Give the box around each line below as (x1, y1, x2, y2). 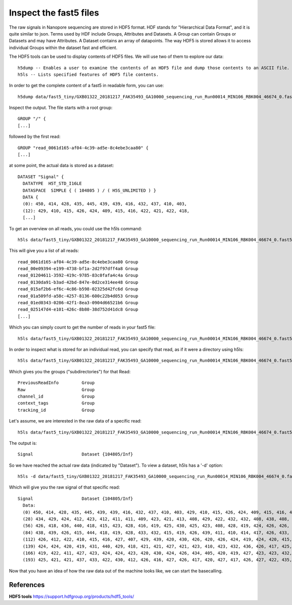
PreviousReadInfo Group (18, 380, 95, 385)
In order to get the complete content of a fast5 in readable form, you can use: (9, 83, 164, 89)
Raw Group (18, 387, 95, 392)
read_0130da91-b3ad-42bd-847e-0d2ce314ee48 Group (18, 279, 139, 285)
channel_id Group (18, 393, 95, 399)
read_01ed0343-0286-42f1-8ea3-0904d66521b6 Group (18, 300, 139, 306)
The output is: (9, 440, 37, 446)
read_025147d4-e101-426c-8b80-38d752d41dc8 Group (18, 307, 139, 312)
